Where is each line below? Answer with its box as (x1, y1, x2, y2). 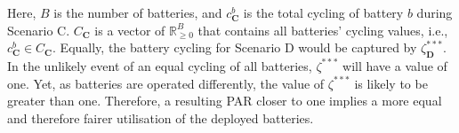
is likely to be (354, 74, 428, 92)
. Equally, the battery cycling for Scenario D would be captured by (52, 38, 417, 57)
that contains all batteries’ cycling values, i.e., (197, 20, 448, 39)
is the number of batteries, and (53, 4, 222, 21)
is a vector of (94, 20, 165, 39)
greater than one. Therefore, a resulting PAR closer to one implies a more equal (7, 91, 442, 110)
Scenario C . (7, 20, 70, 39)
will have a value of (342, 56, 447, 74)
